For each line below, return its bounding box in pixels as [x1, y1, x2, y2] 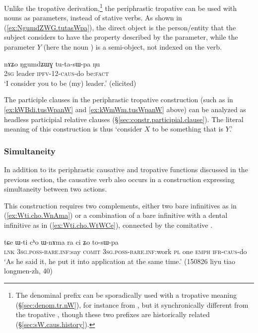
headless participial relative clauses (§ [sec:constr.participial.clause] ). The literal [4, 114, 244, 124]
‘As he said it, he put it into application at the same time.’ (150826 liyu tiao [4, 256, 236, 266]
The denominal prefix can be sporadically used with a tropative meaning [15, 289, 237, 300]
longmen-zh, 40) [4, 266, 53, 276]
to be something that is [152, 124, 223, 134]
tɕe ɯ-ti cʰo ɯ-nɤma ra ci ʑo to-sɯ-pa [4, 236, 119, 247]
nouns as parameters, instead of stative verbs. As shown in [4, 12, 182, 23]
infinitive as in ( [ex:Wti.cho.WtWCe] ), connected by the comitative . [4, 219, 213, 230]
